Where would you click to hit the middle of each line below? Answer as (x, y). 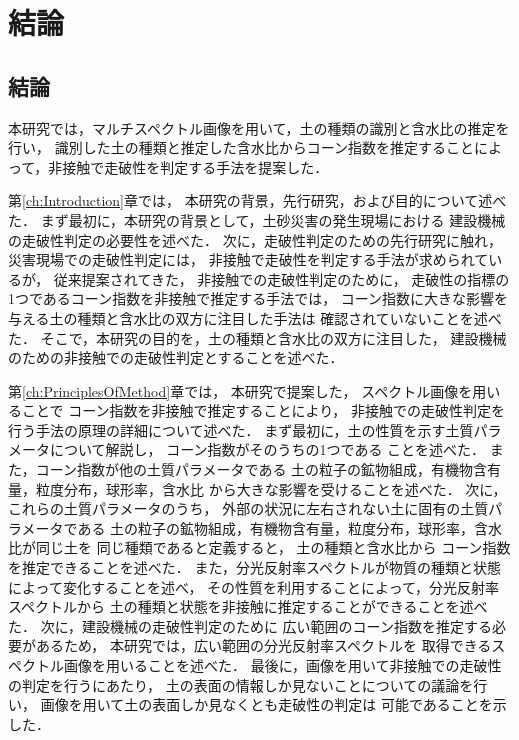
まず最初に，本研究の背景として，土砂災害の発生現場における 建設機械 (273, 219)
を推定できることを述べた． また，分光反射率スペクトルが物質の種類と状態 (255, 567)
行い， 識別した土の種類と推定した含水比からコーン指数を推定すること (241, 147)
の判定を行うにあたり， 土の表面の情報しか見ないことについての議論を (241, 684)
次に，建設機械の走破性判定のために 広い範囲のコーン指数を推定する (266, 625)
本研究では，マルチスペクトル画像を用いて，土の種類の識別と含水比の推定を (259, 127)
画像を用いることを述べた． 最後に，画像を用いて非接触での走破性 (282, 665)
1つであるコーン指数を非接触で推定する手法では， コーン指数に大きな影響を (258, 298)
